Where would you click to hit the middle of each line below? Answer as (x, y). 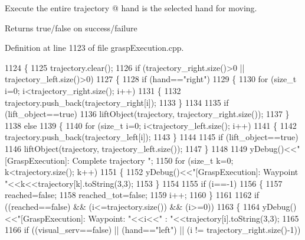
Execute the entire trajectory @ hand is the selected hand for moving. (131, 8)
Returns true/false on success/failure (71, 27)
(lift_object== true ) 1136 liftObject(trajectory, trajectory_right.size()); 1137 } (147, 114)
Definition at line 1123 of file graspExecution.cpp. (94, 48)
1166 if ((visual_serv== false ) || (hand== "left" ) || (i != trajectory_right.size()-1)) (153, 230)
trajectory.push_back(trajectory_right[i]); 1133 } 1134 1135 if (117, 102)
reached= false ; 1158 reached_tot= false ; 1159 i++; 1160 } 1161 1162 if (132, 195)
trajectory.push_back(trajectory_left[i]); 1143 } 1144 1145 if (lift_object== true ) (152, 137)
